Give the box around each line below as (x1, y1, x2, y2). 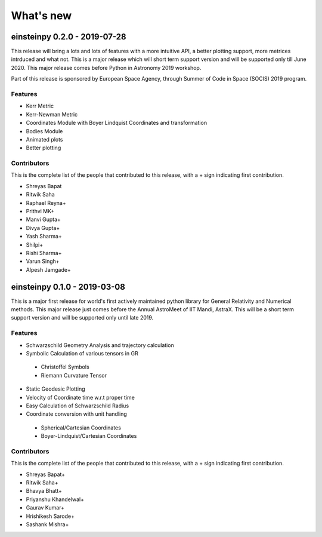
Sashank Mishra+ (26, 520, 69, 528)
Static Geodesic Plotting (26, 385, 85, 392)
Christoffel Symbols (41, 363, 89, 370)
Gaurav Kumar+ (26, 504, 65, 511)
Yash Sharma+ (26, 233, 62, 240)
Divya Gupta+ (26, 224, 60, 231)
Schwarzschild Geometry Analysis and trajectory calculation (26, 341, 174, 349)
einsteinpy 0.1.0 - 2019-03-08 (11, 281, 125, 292)
